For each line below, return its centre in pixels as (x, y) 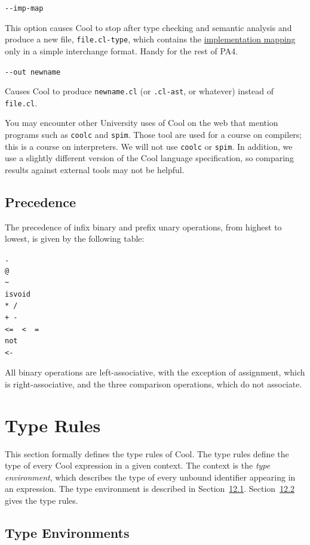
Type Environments (67, 532)
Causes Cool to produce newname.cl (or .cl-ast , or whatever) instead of (139, 91)
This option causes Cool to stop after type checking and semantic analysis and (148, 27)
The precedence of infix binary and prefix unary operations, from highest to (143, 227)
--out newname (33, 72)
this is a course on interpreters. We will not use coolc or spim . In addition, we (149, 146)
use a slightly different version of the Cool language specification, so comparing (149, 158)
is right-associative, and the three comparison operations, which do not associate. (154, 384)
